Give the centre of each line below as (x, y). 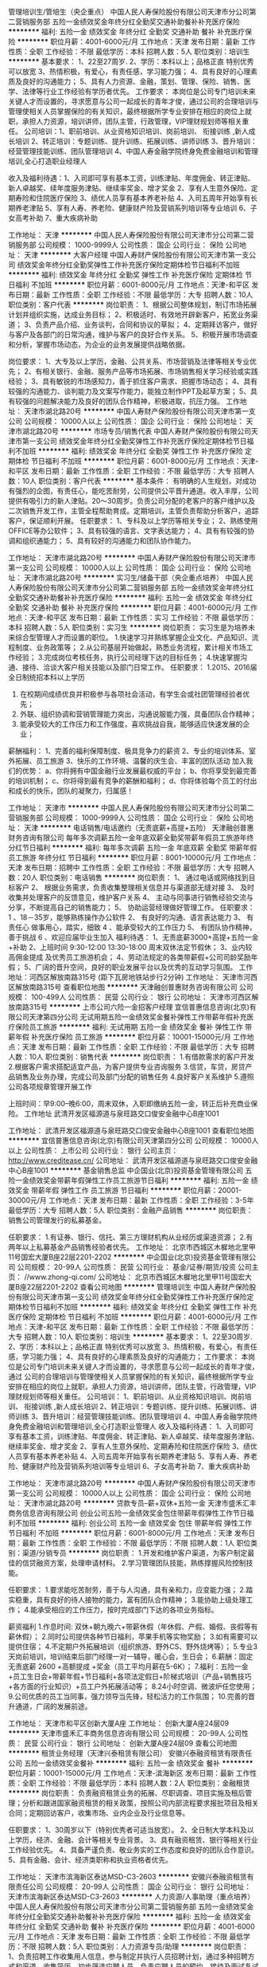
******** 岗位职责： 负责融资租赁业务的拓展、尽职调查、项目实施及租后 (127, 1793)
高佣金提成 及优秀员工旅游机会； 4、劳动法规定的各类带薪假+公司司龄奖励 (130, 957)
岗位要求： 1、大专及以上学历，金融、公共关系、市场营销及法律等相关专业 (129, 361)
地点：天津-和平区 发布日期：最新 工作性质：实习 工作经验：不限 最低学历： (132, 617)
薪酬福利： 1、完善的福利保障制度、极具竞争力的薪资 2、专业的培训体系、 (129, 751)
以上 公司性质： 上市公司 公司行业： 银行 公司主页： (93, 1150)
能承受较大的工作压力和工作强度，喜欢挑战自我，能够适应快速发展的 (131, 724)
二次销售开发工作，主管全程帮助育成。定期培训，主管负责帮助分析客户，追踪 (133, 511)
